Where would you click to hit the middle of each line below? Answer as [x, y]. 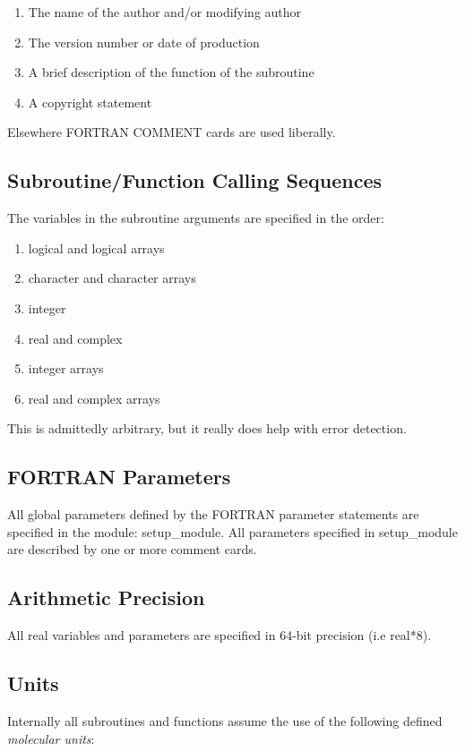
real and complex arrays [94, 398]
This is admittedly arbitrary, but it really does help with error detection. [207, 428]
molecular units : [51, 738]
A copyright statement [90, 102]
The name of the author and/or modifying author [165, 12]
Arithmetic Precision [106, 597]
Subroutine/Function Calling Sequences [195, 180]
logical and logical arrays [96, 247]
